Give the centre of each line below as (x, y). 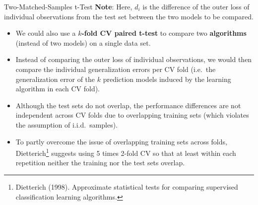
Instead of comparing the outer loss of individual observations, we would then (134, 59)
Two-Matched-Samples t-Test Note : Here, (68, 6)
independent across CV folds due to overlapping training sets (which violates (132, 115)
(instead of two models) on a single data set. (83, 42)
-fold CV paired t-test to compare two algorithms (164, 33)
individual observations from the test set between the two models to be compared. (129, 16)
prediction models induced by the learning (167, 79)
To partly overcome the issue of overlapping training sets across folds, (121, 141)
